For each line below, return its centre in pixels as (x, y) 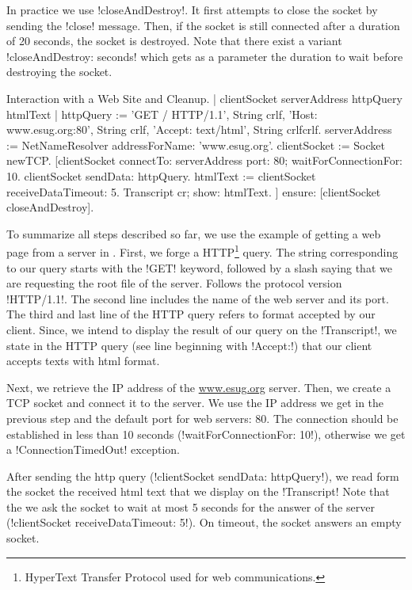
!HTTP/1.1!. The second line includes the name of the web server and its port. (198, 298)
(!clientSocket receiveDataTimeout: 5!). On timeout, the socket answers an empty (204, 522)
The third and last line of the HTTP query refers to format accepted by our (191, 314)
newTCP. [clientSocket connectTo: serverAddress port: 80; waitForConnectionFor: (205, 160)
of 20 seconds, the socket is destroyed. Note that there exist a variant (174, 41)
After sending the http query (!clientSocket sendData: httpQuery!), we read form (203, 476)
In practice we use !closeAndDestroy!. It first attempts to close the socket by (192, 10)
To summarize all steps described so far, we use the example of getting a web (194, 233)
